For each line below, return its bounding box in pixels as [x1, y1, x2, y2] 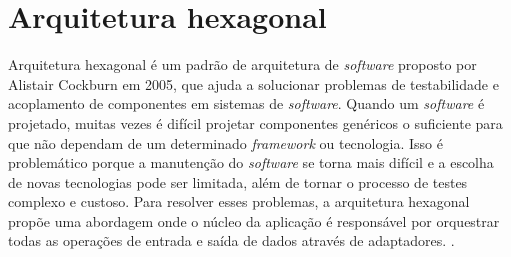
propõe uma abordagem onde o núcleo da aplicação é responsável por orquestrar [8, 210, 500, 231]
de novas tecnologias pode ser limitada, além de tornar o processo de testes [8, 171, 468, 192]
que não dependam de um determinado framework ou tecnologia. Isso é [8, 132, 443, 153]
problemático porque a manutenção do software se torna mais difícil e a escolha [8, 152, 494, 173]
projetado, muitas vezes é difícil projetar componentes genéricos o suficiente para [8, 112, 503, 133]
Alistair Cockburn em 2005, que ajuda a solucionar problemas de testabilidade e [8, 73, 499, 94]
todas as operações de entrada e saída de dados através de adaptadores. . [8, 230, 455, 251]
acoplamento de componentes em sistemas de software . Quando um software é [8, 93, 485, 114]
